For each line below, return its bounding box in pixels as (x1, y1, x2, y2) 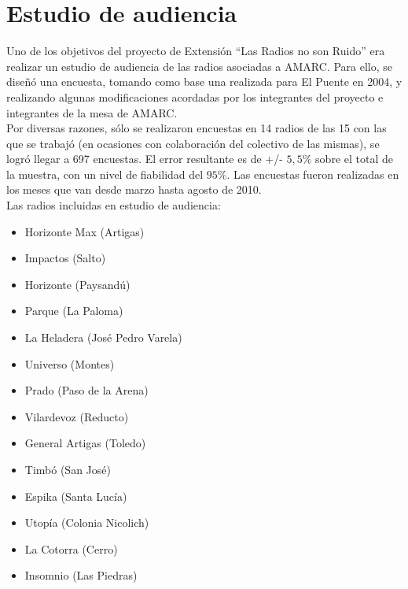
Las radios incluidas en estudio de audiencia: (6, 197, 221, 213)
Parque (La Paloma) (24, 302, 123, 319)
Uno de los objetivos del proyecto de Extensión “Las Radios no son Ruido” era (6, 43, 385, 59)
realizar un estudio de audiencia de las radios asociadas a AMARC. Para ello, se (6, 57, 392, 74)
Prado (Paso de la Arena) (24, 382, 149, 398)
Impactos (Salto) (24, 250, 106, 266)
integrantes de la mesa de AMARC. (6, 104, 178, 120)
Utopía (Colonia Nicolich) (24, 514, 149, 531)
